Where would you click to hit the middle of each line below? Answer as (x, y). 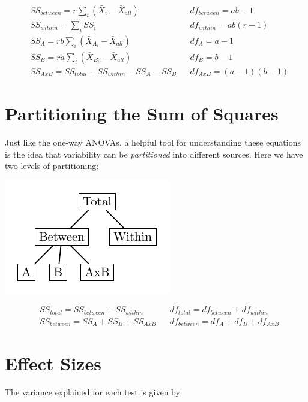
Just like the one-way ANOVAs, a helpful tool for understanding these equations (153, 142)
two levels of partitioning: (52, 166)
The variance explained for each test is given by (92, 392)
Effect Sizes (53, 363)
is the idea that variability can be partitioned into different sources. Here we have (154, 154)
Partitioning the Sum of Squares (142, 114)
